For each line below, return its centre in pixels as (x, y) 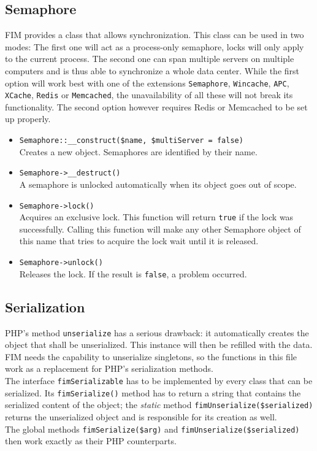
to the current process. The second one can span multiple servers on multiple (150, 59)
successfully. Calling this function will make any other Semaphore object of (160, 229)
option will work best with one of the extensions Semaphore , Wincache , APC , (147, 83)
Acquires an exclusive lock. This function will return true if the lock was (156, 217)
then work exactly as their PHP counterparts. (91, 441)
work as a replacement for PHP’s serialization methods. (109, 368)
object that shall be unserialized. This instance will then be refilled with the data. (159, 345)
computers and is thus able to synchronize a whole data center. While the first (152, 70)
